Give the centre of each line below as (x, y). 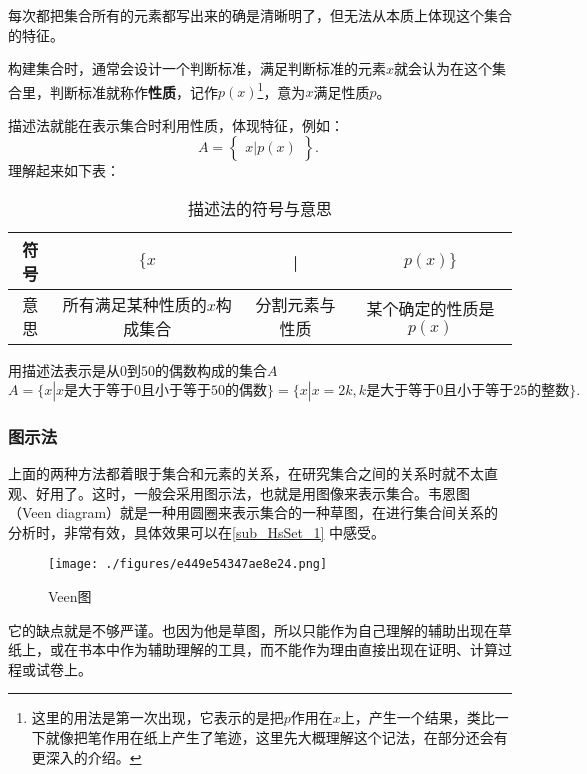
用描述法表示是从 (64, 370)
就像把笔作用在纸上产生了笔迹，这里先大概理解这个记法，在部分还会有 (276, 737)
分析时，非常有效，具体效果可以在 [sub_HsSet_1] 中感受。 (197, 531)
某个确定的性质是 (430, 309)
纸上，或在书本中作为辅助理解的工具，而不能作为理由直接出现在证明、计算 (253, 649)
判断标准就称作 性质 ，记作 (133, 91)
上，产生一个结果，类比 (417, 717)
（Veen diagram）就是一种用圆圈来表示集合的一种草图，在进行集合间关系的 (253, 512)
